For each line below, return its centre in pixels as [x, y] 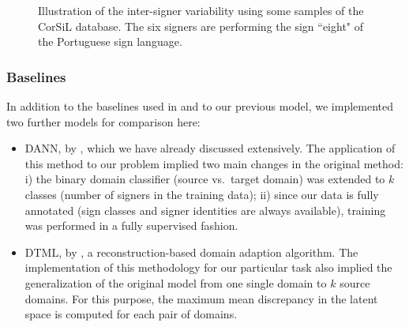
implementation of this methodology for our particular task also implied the [208, 267]
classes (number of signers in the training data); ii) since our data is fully [202, 194]
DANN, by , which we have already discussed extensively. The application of [210, 148]
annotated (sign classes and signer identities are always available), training [205, 210]
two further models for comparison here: [103, 121]
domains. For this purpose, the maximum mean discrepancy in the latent [201, 298]
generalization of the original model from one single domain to [176, 282]
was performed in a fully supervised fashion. [131, 226]
